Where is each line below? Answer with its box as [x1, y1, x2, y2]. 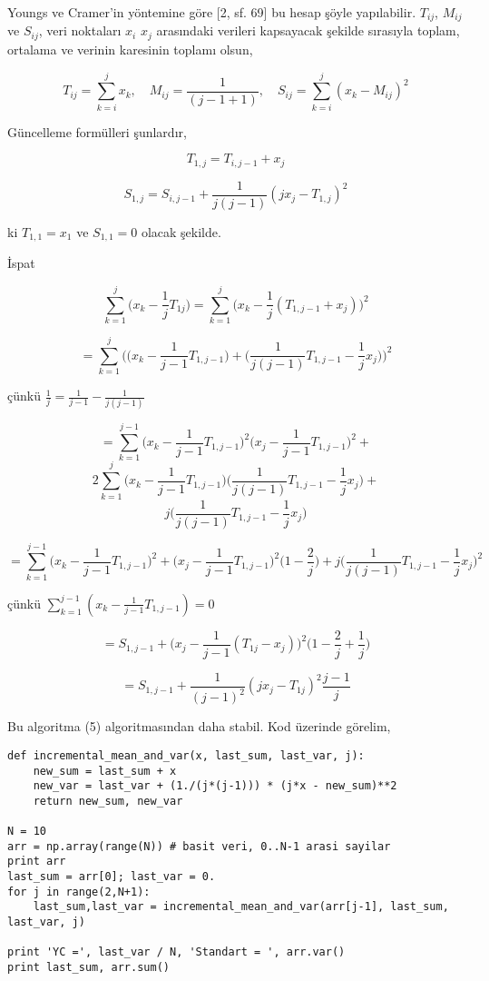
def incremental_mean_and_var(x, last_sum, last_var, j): [7, 748, 365, 762]
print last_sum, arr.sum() [7, 961, 170, 975]
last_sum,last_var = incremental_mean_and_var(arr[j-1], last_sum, [33, 900, 449, 914]
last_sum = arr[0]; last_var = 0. [7, 870, 216, 884]
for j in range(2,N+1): [7, 885, 151, 898]
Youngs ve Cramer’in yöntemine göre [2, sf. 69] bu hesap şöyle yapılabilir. [7, 3, 416, 21]
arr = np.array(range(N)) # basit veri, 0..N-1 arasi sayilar [7, 839, 391, 853]
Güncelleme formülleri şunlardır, [7, 122, 187, 141]
